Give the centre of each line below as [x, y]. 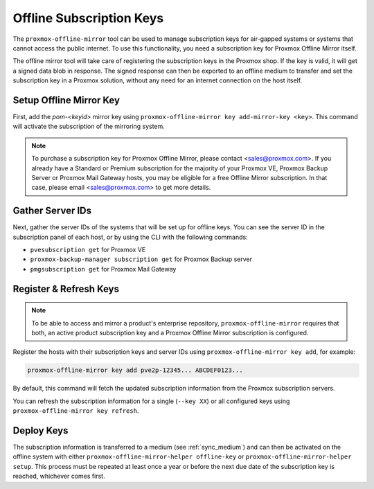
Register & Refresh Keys [66, 288]
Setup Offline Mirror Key [66, 100]
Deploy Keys [41, 430]
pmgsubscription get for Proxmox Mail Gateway [103, 269]
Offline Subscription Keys [88, 18]
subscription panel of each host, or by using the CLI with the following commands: [131, 237]
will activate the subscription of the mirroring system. [89, 126]
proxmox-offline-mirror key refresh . [76, 411]
